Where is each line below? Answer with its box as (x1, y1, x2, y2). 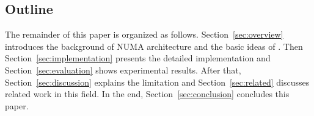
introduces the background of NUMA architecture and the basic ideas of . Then (5, 39, 303, 52)
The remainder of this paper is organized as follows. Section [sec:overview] (5, 28, 283, 41)
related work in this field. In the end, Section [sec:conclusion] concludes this (5, 87, 290, 100)
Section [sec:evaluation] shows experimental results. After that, (5, 63, 241, 76)
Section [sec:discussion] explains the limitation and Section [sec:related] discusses (5, 75, 310, 88)
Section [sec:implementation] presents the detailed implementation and (5, 52, 271, 64)
